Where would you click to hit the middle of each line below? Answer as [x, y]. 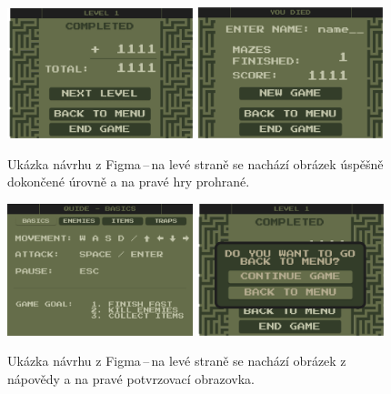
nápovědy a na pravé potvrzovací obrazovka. [131, 378]
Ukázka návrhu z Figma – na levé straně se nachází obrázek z [177, 361]
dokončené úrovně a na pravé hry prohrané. [129, 182]
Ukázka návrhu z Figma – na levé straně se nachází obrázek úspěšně [195, 163]
